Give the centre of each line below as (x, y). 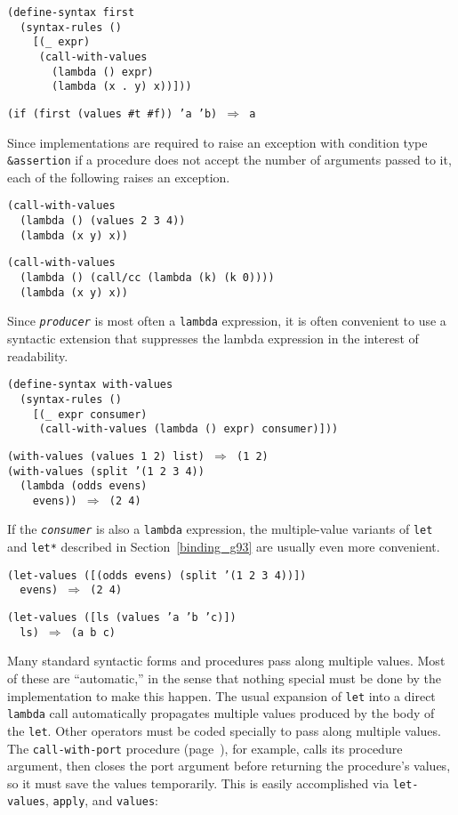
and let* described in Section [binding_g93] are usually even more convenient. (224, 547)
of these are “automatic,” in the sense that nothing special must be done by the (225, 678)
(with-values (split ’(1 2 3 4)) (106, 471)
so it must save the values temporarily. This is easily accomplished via (198, 783)
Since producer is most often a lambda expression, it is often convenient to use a (227, 321)
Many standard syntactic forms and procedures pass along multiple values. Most (226, 661)
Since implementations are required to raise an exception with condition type (217, 142)
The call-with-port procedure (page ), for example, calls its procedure (205, 748)
